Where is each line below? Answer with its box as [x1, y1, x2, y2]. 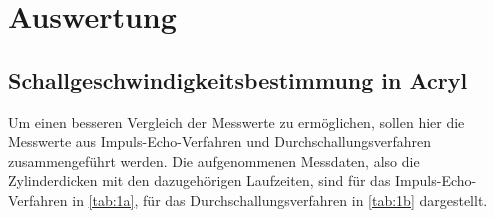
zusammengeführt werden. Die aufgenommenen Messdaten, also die [8, 150, 420, 171]
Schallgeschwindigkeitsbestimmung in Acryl [8, 64, 468, 95]
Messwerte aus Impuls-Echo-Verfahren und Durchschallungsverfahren [8, 131, 432, 152]
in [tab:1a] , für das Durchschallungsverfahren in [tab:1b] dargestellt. [72, 189, 488, 210]
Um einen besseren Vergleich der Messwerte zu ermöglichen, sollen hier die [8, 111, 465, 132]
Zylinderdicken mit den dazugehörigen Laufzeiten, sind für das [8, 170, 391, 191]
